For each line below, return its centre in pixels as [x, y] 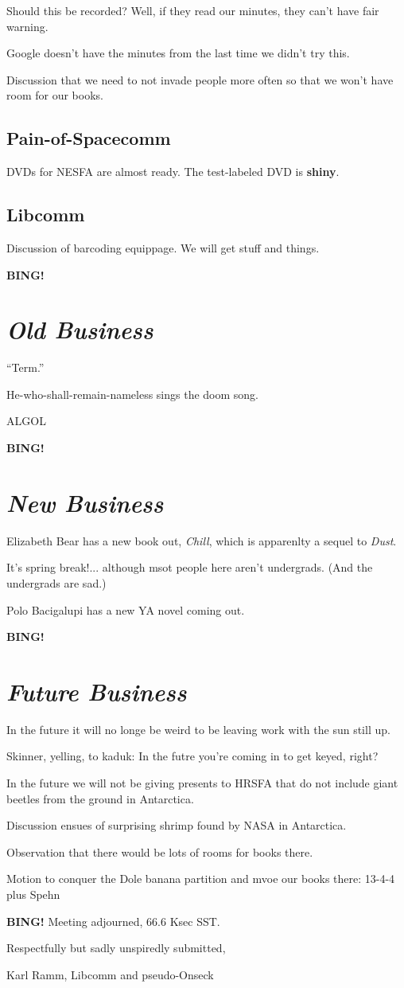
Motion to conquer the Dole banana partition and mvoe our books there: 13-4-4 [201, 879]
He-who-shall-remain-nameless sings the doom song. [133, 394]
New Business [85, 502]
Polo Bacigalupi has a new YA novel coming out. [126, 609]
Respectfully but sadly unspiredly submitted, [116, 948]
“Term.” [25, 367]
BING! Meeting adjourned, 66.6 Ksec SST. [113, 921]
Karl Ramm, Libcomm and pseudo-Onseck [110, 974]
